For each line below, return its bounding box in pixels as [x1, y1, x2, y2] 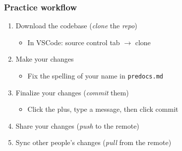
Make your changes [15, 54, 74, 64]
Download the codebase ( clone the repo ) [15, 20, 137, 31]
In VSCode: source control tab [27, 37, 120, 47]
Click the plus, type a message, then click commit [27, 104, 179, 114]
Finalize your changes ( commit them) [15, 87, 129, 97]
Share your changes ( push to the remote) [15, 120, 139, 131]
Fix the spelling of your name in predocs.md [27, 71, 163, 80]
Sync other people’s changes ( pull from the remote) [15, 137, 172, 148]
